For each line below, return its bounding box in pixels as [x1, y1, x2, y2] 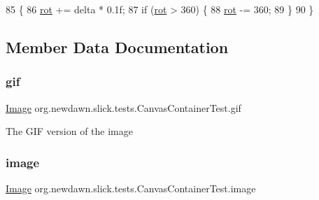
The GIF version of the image [6, 124, 133, 138]
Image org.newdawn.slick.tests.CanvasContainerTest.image [6, 181, 256, 195]
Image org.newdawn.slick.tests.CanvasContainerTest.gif [6, 100, 241, 115]
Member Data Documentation [6, 36, 229, 57]
